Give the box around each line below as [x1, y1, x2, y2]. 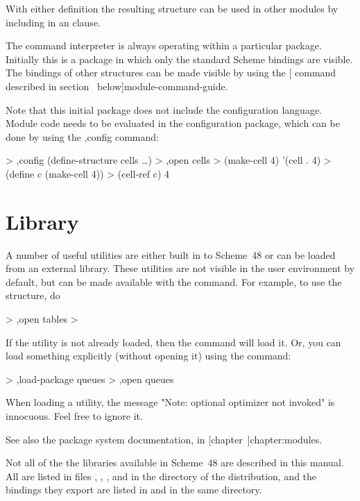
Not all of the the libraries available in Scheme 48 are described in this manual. [6, 455, 344, 470]
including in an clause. [6, 15, 101, 29]
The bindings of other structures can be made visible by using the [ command [6, 65, 336, 80]
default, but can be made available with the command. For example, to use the [6, 274, 342, 289]
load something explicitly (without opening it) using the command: [6, 348, 291, 363]
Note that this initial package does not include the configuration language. [6, 102, 323, 117]
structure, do [6, 288, 60, 303]
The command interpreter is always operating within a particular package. [6, 38, 322, 53]
